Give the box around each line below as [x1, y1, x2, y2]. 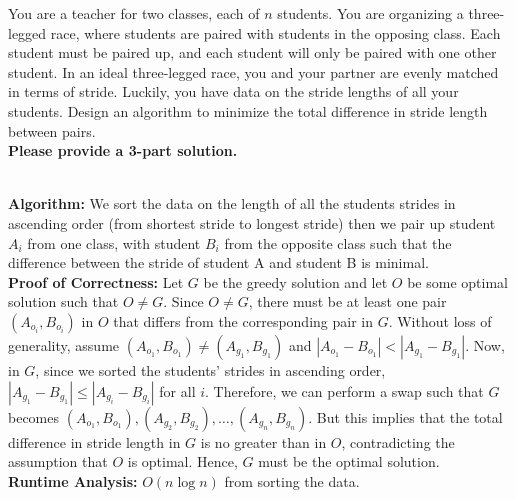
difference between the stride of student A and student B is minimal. [8, 252, 429, 273]
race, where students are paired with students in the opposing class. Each [50, 22, 501, 43]
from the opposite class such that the [224, 232, 452, 253]
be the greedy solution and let [203, 271, 388, 292]
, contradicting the [341, 431, 455, 452]
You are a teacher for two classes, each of [8, 3, 260, 23]
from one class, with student [27, 232, 201, 253]
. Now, [465, 334, 505, 355]
